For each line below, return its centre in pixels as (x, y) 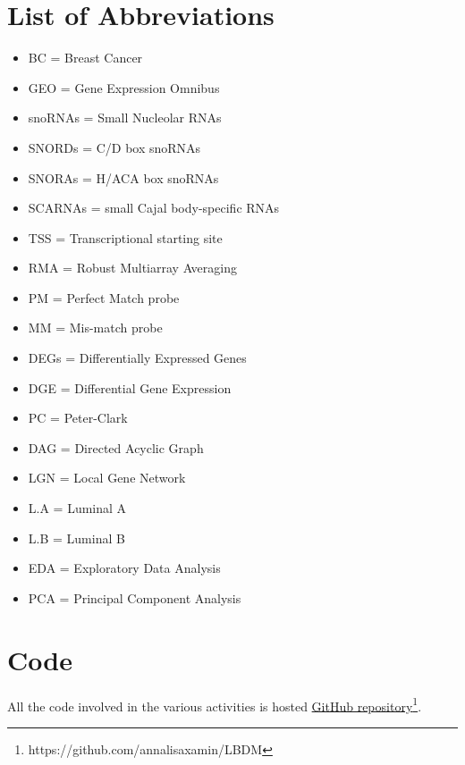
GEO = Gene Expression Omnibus (124, 87)
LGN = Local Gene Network (107, 478)
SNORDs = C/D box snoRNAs (114, 147)
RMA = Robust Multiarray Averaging (132, 268)
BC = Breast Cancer (85, 58)
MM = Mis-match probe (95, 328)
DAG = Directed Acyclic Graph (116, 447)
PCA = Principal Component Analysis (135, 597)
